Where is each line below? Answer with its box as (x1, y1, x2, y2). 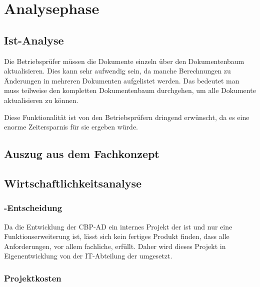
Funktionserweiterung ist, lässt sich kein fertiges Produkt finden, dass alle (4, 231, 229, 241)
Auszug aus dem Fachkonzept (4, 146, 159, 161)
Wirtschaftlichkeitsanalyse (4, 175, 142, 190)
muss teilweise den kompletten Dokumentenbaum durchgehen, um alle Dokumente (4, 85, 256, 95)
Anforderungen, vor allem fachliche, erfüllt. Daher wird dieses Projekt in (4, 240, 226, 251)
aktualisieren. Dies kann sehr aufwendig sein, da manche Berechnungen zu (4, 65, 231, 76)
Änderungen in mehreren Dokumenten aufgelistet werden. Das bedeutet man (4, 75, 239, 85)
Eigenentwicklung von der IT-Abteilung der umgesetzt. (4, 250, 172, 261)
